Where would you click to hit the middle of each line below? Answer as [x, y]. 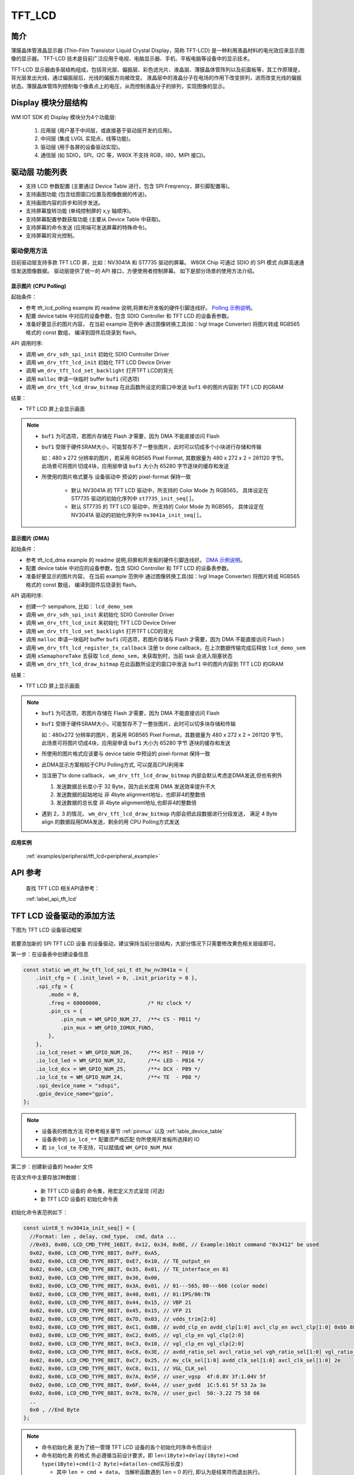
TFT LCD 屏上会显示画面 [55, 409]
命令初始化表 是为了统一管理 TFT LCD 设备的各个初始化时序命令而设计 [127, 1447]
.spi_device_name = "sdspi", [78, 1085]
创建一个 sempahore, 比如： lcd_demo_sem [79, 606]
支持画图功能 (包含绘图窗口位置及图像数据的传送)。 [88, 194]
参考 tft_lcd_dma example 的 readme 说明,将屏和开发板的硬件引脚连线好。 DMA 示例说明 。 [136, 560]
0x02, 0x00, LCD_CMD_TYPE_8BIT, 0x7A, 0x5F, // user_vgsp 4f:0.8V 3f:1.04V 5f [148, 1377]
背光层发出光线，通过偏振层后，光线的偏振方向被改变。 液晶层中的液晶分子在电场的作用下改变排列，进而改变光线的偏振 [156, 78]
